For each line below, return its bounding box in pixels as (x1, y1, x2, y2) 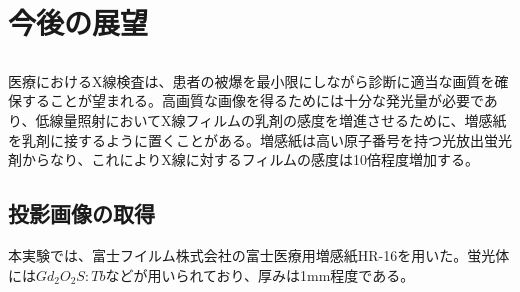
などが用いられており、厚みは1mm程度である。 (105, 264, 415, 285)
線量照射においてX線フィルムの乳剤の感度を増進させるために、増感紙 (49, 109, 507, 130)
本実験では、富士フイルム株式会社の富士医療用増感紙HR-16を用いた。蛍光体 (8, 244, 510, 265)
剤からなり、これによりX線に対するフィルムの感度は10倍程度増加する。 (8, 149, 480, 170)
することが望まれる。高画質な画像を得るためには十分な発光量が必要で (21, 90, 484, 111)
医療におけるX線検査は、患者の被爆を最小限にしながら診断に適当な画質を (8, 70, 495, 91)
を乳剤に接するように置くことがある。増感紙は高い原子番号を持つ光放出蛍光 (8, 129, 512, 150)
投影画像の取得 (8, 198, 155, 229)
